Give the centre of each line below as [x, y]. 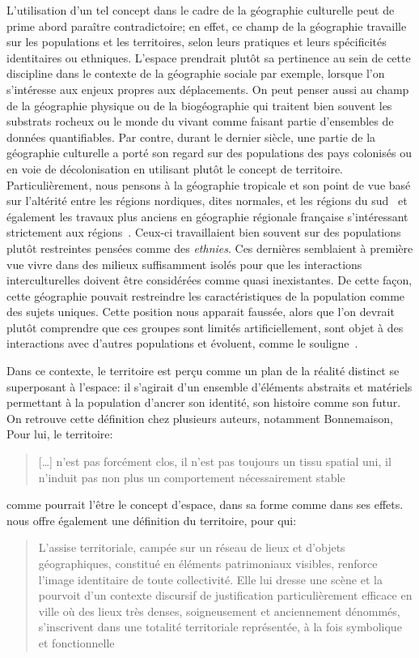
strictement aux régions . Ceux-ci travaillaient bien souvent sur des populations [204, 232]
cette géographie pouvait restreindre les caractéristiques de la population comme [206, 295]
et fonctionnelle [76, 642]
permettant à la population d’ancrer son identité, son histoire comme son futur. [204, 402]
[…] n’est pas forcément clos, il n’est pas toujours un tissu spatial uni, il [215, 461]
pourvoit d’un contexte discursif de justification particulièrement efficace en [225, 595]
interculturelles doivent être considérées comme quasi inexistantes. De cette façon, [209, 280]
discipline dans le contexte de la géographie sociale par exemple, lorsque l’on [196, 73]
